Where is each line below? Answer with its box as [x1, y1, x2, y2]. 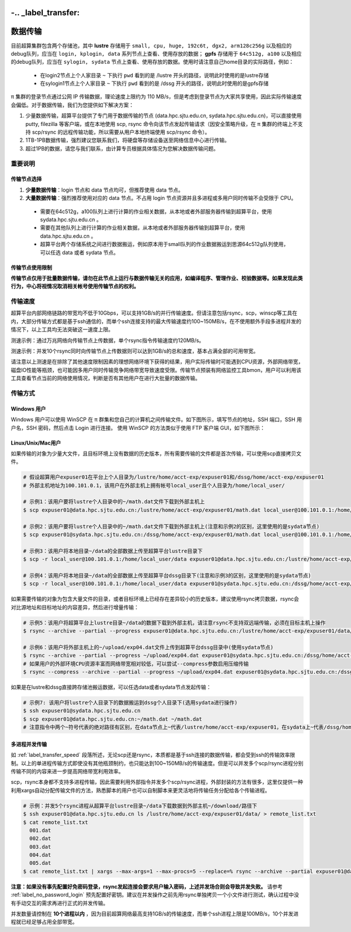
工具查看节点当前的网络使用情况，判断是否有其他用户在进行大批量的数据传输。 [11, 375, 201, 382]
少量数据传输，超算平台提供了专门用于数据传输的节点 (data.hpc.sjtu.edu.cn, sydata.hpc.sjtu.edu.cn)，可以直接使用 [25, 112, 302, 120]
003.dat [29, 844, 51, 850]
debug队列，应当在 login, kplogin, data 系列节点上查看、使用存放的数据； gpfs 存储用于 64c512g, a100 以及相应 [11, 50, 302, 57]
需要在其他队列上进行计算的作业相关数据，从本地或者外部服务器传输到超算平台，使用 [40, 224, 245, 231]
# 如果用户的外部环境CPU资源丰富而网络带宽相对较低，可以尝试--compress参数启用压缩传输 [23, 660, 249, 667]
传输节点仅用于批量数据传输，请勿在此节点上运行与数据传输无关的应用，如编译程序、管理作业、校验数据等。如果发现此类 [11, 274, 303, 281]
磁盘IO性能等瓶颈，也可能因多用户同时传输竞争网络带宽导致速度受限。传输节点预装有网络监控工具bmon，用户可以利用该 [11, 366, 301, 373]
